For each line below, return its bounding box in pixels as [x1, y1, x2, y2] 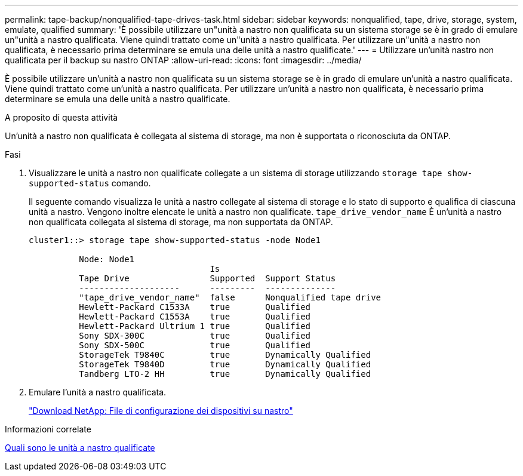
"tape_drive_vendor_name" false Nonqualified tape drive [79, 293, 382, 302]
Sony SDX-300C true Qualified [79, 331, 311, 340]
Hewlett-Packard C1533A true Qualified [79, 302, 311, 312]
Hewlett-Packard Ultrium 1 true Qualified [79, 321, 311, 331]
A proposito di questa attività [5, 112, 118, 122]
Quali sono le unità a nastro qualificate [5, 443, 155, 453]
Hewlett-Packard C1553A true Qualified [79, 312, 311, 321]
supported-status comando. [29, 178, 151, 188]
